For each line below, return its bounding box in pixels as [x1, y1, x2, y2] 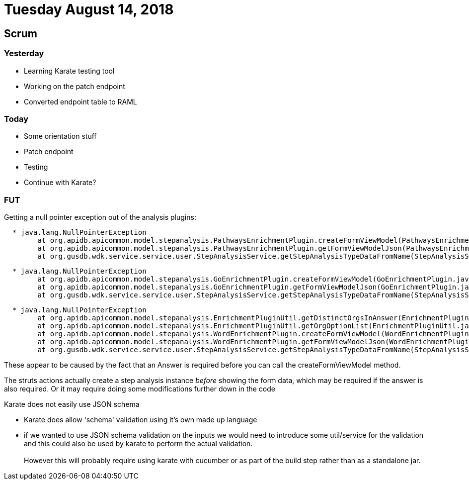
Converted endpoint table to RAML [24, 97, 137, 106]
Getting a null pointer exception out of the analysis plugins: [4, 213, 196, 222]
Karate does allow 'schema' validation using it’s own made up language [24, 415, 257, 424]
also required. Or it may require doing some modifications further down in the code [4, 385, 275, 393]
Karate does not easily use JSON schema [4, 400, 140, 409]
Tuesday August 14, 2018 [4, 1, 174, 18]
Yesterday [4, 48, 44, 59]
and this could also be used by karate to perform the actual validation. [24, 439, 253, 448]
